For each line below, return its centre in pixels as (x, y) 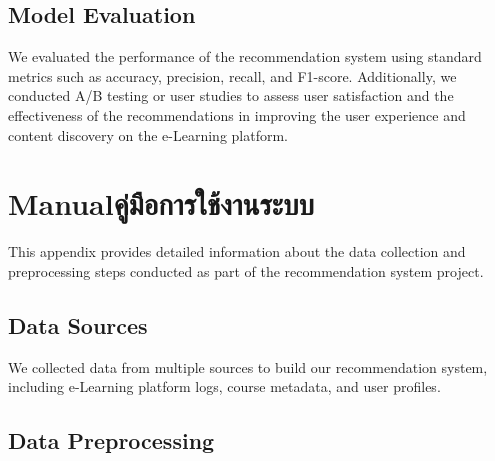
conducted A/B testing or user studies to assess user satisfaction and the (231, 95)
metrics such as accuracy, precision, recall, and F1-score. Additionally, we (232, 75)
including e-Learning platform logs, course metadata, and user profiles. (224, 386)
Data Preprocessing (111, 440)
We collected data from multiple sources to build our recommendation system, (248, 366)
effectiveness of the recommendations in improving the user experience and (237, 114)
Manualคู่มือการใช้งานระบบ (161, 203)
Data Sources (78, 324)
